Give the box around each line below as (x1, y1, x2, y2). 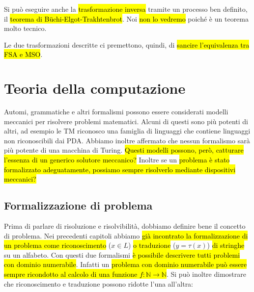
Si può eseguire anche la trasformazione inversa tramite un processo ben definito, (4, 4, 248, 14)
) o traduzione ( (128, 240, 176, 250)
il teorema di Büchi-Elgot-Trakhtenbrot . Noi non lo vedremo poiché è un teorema (4, 13, 249, 24)
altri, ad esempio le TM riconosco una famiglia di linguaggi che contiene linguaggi (4, 126, 251, 136)
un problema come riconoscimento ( (4, 240, 112, 250)
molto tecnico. (4, 23, 47, 33)
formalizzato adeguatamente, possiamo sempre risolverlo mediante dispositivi (4, 164, 236, 174)
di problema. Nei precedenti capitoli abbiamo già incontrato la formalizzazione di (4, 230, 248, 240)
